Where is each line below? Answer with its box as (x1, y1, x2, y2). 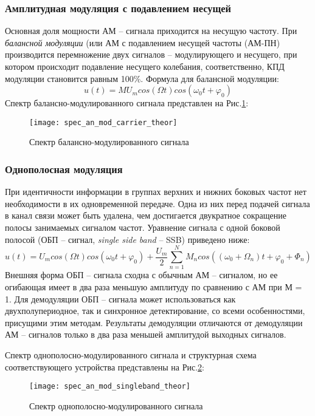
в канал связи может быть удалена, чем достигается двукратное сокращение (5, 209, 286, 222)
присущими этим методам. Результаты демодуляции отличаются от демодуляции (5, 316, 303, 329)
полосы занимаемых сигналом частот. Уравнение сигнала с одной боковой (5, 221, 280, 234)
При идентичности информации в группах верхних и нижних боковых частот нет (5, 185, 306, 198)
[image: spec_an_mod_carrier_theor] (29, 118, 178, 127)
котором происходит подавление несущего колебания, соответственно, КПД (5, 60, 285, 72)
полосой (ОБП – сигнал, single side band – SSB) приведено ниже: (5, 233, 250, 245)
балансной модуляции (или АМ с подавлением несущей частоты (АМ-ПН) (5, 36, 280, 49)
